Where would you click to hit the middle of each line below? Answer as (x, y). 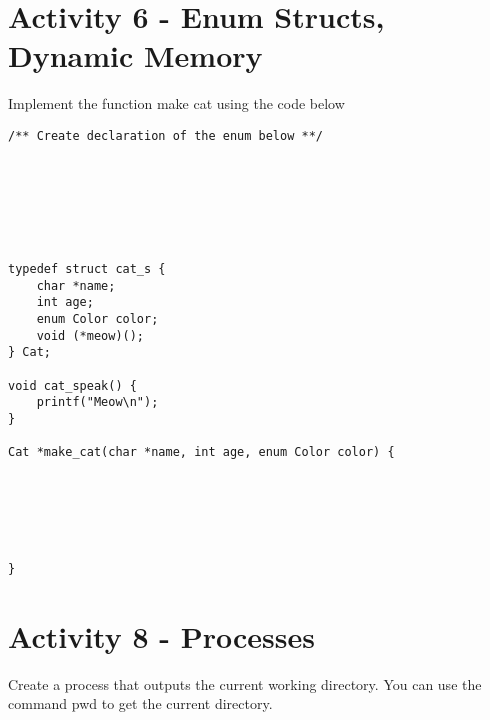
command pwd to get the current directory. (140, 703)
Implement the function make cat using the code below (176, 103)
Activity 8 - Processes (161, 635)
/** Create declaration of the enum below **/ (165, 135)
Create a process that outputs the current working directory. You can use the (245, 683)
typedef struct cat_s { (87, 269)
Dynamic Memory (135, 55)
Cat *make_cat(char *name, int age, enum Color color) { (201, 452)
